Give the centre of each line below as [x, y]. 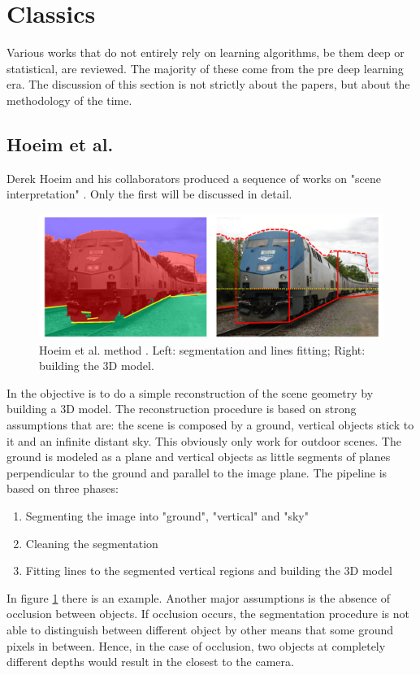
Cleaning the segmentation [92, 543]
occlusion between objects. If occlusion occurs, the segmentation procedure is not [208, 614]
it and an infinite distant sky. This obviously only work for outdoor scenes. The [204, 440]
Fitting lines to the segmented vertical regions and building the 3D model [209, 570]
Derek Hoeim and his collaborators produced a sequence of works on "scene [194, 178]
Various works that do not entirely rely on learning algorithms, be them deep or [206, 52]
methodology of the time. [69, 100]
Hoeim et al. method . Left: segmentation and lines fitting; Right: [202, 349]
